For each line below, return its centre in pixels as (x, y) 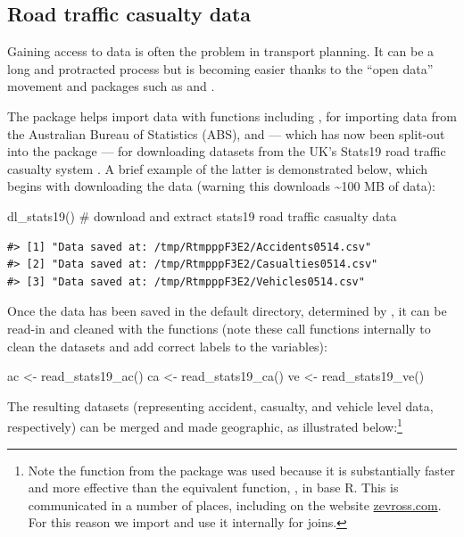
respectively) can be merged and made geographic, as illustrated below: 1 (205, 425)
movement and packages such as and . (111, 86)
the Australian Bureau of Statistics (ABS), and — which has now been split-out (226, 133)
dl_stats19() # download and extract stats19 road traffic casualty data (202, 215)
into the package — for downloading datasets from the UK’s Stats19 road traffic (227, 151)
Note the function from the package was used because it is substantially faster (241, 470)
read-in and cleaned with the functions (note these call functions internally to (219, 328)
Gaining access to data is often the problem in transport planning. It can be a (221, 51)
